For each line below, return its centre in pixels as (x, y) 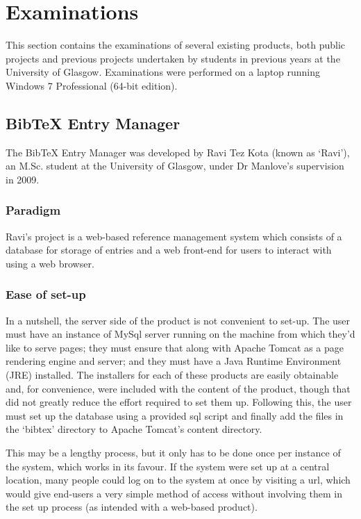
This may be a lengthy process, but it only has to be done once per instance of (173, 453)
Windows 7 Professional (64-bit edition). (92, 85)
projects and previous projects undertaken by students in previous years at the (173, 58)
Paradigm (33, 210)
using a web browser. (50, 263)
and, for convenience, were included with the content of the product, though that (178, 388)
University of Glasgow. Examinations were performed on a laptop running (163, 72)
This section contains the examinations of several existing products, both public (176, 45)
